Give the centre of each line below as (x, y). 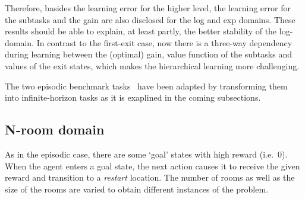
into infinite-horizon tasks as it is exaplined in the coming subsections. (133, 97)
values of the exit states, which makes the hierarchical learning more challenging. (152, 65)
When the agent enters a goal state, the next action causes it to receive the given (152, 166)
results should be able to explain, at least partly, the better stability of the (141, 31)
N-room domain (55, 129)
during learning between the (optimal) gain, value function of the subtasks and (148, 54)
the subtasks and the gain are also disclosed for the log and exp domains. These (150, 19)
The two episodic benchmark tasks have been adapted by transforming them (146, 86)
